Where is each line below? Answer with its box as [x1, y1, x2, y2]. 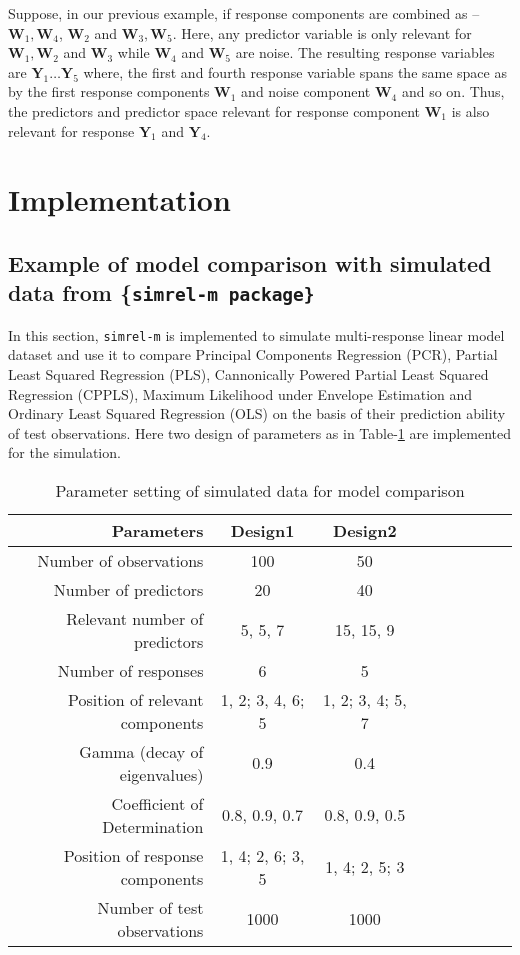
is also [451, 100, 490, 121]
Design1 [230, 518, 295, 542]
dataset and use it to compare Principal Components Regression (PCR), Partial [8, 344, 498, 365]
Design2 [333, 518, 397, 542]
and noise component [241, 81, 371, 102]
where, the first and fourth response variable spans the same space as [83, 61, 507, 82]
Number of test [97, 895, 204, 919]
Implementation [8, 179, 231, 220]
